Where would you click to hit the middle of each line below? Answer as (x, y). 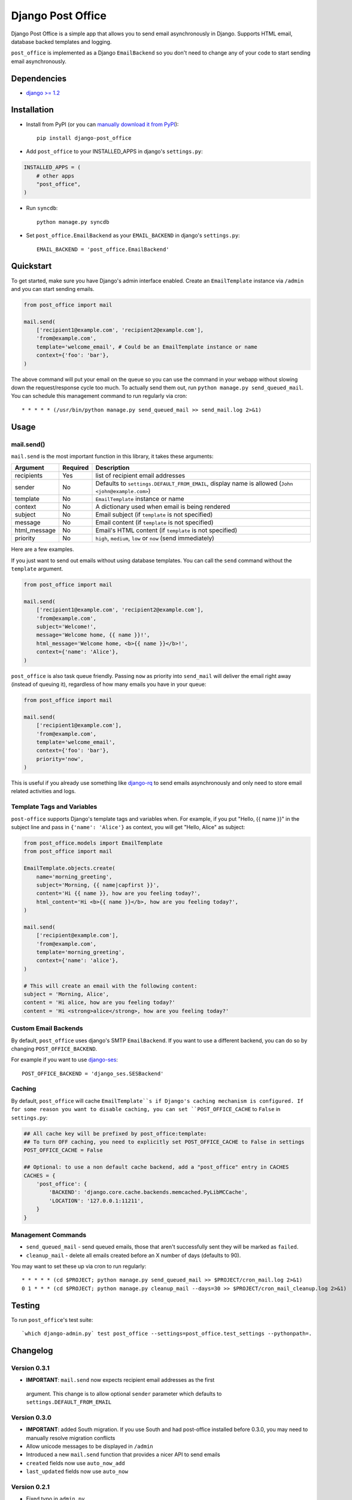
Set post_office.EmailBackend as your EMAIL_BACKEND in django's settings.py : (133, 235)
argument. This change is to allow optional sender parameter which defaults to (124, 1393)
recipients (29, 476)
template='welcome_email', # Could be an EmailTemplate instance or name (147, 347)
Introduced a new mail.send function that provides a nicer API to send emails (123, 1454)
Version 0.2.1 (31, 1487)
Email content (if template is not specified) (154, 523)
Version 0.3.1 (31, 1368)
